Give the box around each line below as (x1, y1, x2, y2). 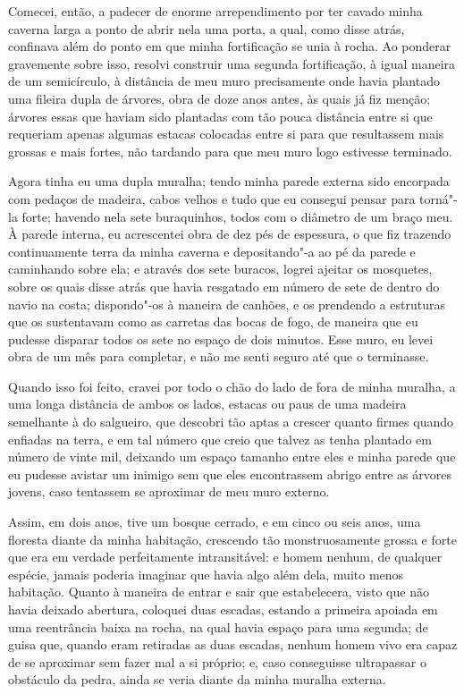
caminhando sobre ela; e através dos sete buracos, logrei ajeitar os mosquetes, (8, 259, 433, 278)
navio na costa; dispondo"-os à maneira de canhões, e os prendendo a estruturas (8, 294, 445, 313)
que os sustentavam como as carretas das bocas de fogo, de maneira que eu (8, 312, 418, 331)
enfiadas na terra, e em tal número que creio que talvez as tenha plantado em (8, 429, 432, 448)
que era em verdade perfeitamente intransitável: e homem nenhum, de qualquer (8, 547, 443, 566)
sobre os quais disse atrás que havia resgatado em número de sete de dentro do (8, 276, 440, 295)
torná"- (419, 189, 458, 207)
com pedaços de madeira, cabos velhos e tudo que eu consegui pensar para (8, 189, 416, 207)
